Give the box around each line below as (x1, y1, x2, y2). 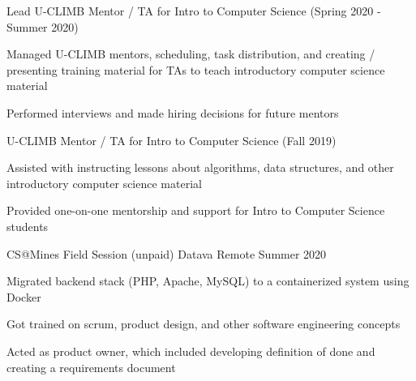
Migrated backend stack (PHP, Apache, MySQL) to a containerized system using (6, 272, 410, 289)
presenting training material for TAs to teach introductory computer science (6, 61, 385, 78)
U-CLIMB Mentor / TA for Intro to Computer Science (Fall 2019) (6, 131, 337, 148)
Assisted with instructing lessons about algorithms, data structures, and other (6, 159, 394, 176)
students (6, 217, 49, 234)
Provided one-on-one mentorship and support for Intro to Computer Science (6, 202, 385, 219)
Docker (6, 288, 41, 305)
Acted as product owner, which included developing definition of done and (6, 342, 375, 359)
